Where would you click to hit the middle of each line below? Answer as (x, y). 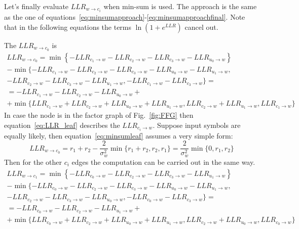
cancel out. (201, 27)
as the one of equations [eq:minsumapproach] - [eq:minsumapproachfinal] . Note (125, 17)
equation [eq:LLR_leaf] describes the (62, 125)
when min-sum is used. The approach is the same (180, 6)
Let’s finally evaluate (36, 6)
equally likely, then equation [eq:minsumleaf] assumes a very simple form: (119, 135)
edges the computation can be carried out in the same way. (163, 162)
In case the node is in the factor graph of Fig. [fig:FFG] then (99, 115)
